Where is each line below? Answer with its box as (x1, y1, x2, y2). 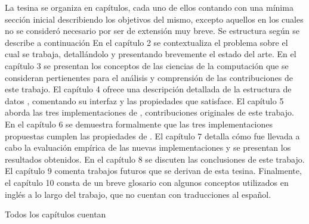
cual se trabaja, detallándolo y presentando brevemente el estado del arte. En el (5, 48, 296, 60)
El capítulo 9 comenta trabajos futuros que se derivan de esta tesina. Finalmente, (5, 164, 302, 177)
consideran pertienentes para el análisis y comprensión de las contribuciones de (5, 71, 293, 83)
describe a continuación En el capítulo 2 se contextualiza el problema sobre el (5, 36, 288, 48)
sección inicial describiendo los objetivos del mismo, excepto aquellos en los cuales (5, 13, 304, 25)
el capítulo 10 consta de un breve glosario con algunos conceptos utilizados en (5, 176, 289, 188)
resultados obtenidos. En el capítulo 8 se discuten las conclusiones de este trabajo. (5, 153, 305, 165)
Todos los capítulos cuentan (5, 208, 106, 220)
